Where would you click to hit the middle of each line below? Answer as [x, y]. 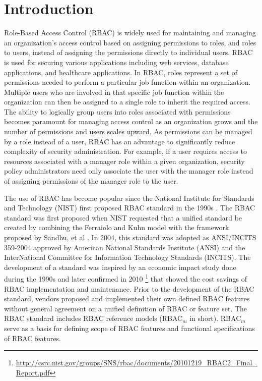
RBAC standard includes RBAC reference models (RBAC [93, 318]
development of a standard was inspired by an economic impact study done [120, 267]
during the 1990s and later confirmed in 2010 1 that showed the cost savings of [125, 278]
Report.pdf [33, 372]
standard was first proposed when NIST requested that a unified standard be [123, 217]
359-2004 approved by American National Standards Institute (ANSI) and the [125, 247]
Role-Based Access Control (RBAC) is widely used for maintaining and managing [130, 33]
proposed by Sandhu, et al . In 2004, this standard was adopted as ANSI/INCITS [130, 237]
